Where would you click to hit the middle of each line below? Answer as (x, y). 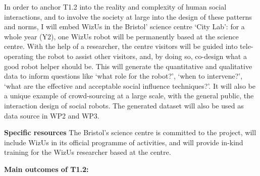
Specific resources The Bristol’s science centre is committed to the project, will (130, 132)
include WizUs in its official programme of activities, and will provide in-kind (124, 142)
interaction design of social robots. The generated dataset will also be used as (124, 105)
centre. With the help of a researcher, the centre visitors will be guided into (121, 46)
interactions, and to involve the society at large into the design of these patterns (128, 16)
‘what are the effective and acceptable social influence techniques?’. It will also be (130, 85)
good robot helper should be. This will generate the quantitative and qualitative (128, 66)
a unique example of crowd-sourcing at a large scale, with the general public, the (129, 96)
